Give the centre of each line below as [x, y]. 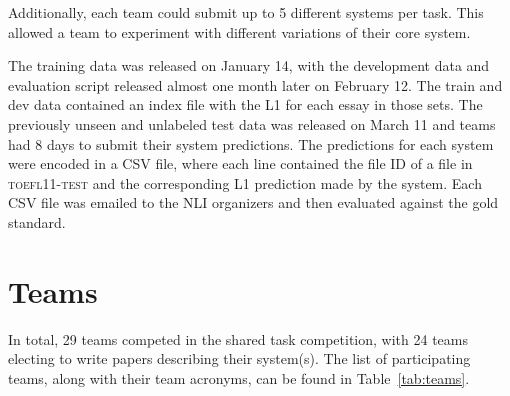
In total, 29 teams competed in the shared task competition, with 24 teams [238, 338]
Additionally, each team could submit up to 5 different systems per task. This [246, 12]
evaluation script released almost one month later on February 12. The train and [255, 84]
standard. [37, 221]
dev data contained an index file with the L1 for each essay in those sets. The [245, 104]
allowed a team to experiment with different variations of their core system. [239, 31]
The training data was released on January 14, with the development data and [249, 65]
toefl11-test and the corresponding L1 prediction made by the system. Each [245, 182]
